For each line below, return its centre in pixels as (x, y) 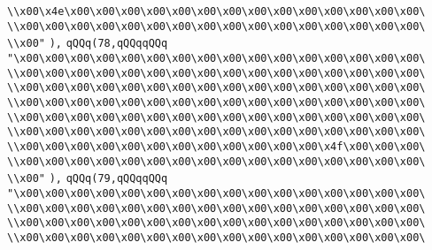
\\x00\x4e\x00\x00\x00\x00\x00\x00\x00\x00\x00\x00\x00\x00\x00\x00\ (216, 11)
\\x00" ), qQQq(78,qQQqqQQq (88, 44)
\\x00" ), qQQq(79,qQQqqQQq (88, 179)
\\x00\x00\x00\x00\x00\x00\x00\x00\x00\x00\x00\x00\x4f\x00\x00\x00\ (216, 146)
